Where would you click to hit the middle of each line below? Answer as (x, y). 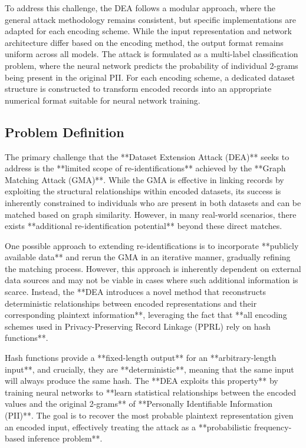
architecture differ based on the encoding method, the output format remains (144, 42)
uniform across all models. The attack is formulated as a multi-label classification (152, 54)
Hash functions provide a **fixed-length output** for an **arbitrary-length (141, 358)
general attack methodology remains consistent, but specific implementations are (150, 19)
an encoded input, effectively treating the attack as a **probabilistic (128, 427)
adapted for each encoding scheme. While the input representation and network (148, 31)
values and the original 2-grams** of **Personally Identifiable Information (139, 404)
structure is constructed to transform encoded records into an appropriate (138, 89)
